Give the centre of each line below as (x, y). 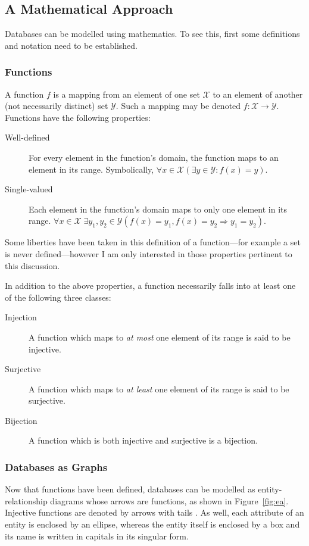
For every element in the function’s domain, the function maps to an (154, 157)
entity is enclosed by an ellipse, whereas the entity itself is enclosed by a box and (152, 524)
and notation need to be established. (71, 45)
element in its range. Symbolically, (91, 169)
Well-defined (27, 137)
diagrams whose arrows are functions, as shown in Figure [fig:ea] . (169, 500)
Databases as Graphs (56, 467)
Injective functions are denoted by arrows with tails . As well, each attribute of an (154, 512)
